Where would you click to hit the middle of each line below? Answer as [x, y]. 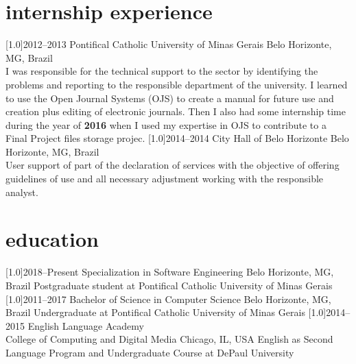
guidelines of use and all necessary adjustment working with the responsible [165, 179]
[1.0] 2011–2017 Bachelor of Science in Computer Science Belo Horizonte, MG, [168, 299]
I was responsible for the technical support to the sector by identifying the [162, 71]
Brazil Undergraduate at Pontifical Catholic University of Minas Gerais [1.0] [166, 312]
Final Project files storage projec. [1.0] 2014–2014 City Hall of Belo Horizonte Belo [177, 138]
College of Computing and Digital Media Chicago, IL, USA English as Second [169, 339]
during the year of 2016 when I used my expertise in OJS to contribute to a [166, 124]
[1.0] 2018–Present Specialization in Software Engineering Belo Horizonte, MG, [170, 272]
